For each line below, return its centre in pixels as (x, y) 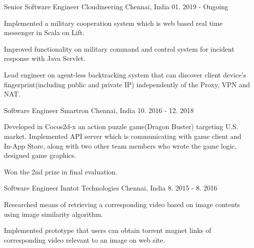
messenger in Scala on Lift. (44, 32)
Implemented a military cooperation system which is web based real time (113, 23)
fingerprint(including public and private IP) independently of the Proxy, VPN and (127, 84)
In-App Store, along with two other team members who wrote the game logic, (120, 145)
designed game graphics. (40, 155)
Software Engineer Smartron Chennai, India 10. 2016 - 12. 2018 (99, 110)
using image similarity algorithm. (53, 214)
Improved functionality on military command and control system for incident (119, 48)
